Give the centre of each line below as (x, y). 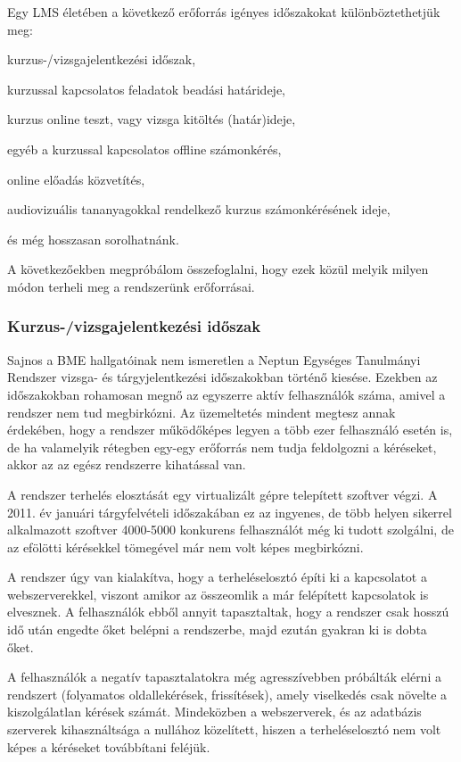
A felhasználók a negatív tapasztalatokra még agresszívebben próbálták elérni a (224, 677)
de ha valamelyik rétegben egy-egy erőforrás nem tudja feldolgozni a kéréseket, (222, 447)
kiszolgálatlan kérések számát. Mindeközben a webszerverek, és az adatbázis (214, 712)
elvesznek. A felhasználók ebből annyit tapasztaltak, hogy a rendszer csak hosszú (228, 612)
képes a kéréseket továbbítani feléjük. (109, 746)
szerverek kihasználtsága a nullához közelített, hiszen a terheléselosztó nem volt (224, 729)
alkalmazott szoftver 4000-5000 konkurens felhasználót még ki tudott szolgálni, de (230, 530)
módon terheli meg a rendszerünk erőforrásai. (131, 286)
